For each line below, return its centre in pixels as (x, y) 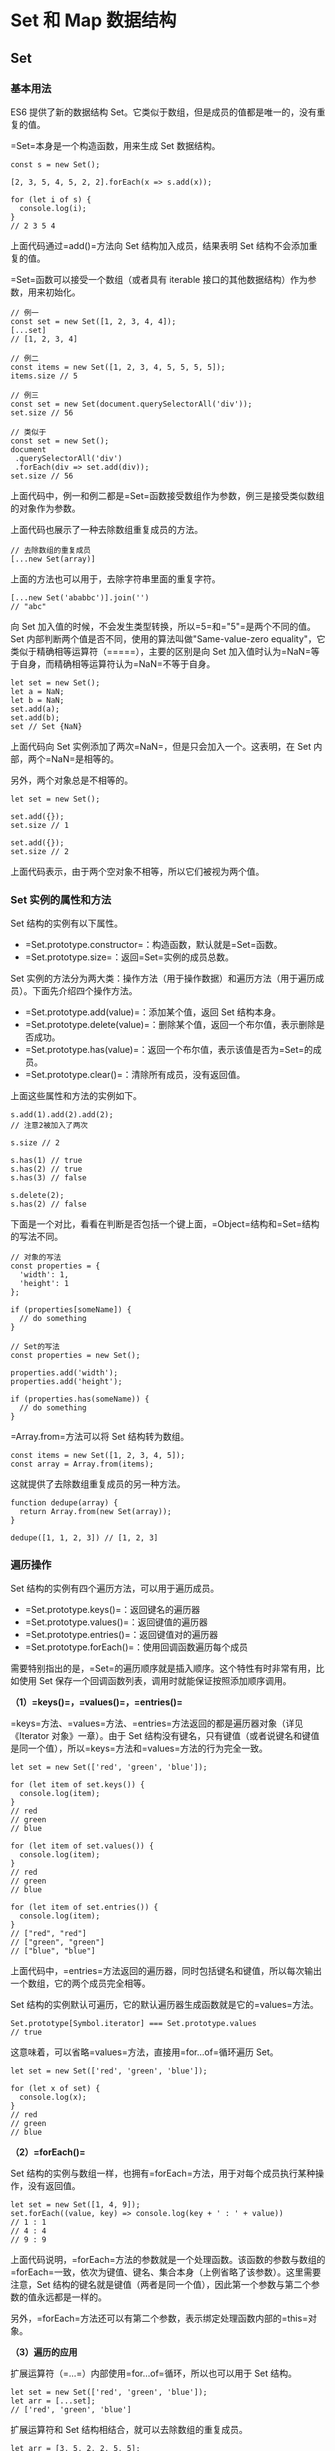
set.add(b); (35, 717)
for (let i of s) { (51, 199)
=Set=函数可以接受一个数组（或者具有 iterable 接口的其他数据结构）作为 (159, 279)
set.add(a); (35, 709)
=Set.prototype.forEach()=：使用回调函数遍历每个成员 (136, 1647)
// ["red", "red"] (48, 1934)
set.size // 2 (40, 851)
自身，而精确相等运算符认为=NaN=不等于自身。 (117, 663)
